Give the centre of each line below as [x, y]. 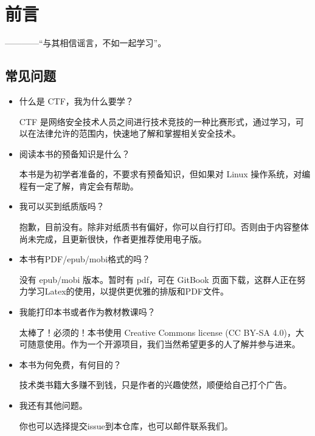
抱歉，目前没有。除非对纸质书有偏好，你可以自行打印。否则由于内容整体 [164, 227]
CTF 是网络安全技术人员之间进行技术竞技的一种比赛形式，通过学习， [157, 121]
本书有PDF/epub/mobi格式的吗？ [85, 259]
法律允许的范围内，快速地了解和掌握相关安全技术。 [138, 133]
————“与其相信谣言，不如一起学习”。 [86, 43]
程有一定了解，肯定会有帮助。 [79, 186]
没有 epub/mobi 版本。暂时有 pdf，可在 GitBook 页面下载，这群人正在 [158, 279]
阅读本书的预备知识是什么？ [74, 153]
